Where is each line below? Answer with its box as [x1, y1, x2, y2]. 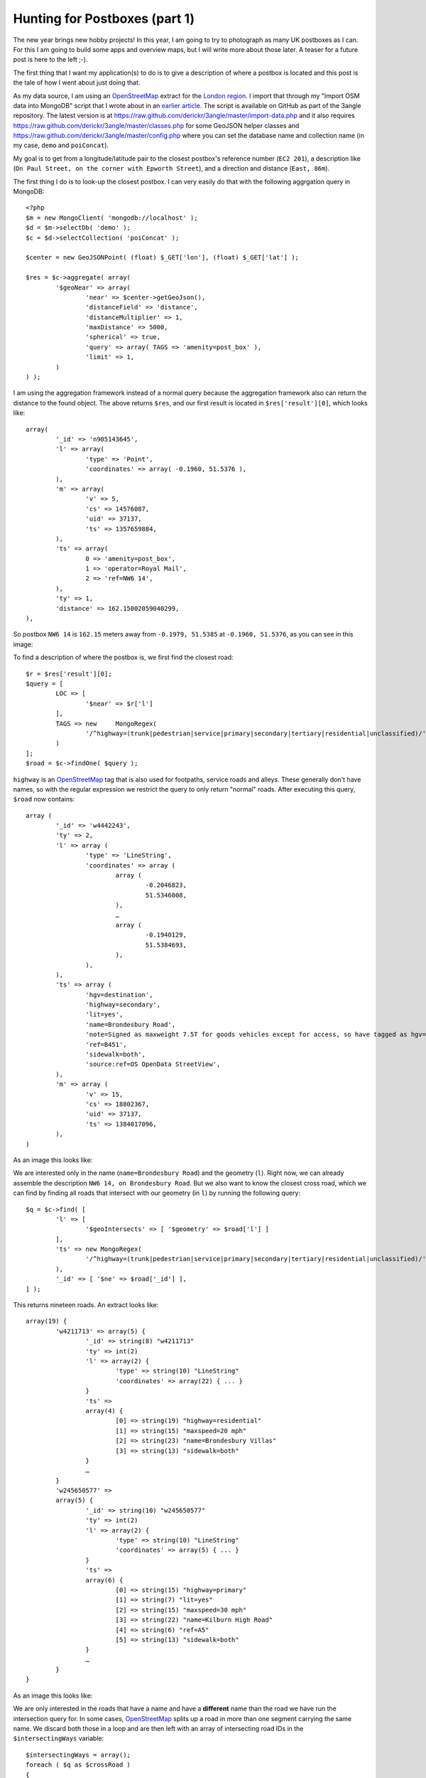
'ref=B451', [85, 1040, 127, 1048]
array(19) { [26, 1317, 67, 1326]
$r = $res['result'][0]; [26, 669, 112, 678]
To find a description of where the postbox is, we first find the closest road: [13, 653, 234, 661]
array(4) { [85, 1407, 124, 1415]
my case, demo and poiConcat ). [13, 141, 109, 149]
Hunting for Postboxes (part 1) [13, 11, 195, 26]
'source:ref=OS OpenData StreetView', [85, 1060, 221, 1068]
